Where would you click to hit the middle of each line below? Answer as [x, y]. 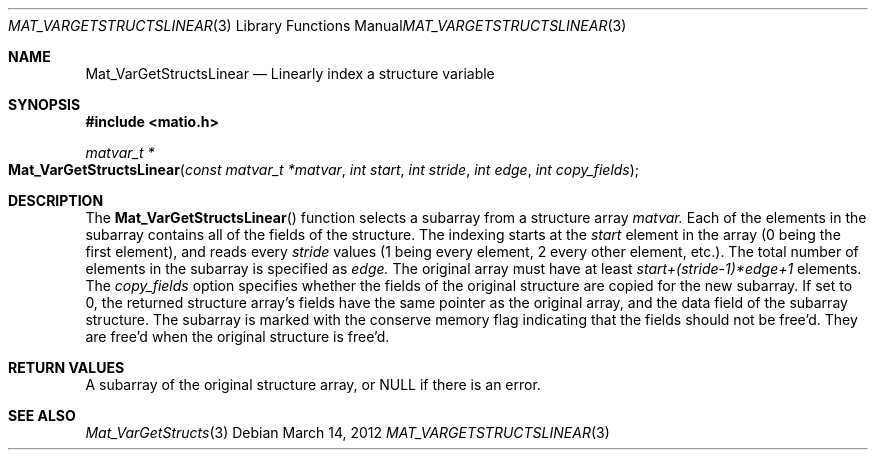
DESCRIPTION [56, 200]
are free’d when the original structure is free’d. [237, 336]
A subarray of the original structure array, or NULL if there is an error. [313, 384]
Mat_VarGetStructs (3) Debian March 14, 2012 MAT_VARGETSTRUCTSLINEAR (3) [347, 432]
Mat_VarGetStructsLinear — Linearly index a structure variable [290, 73]
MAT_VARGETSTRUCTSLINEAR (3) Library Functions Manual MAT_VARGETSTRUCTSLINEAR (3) [317, 25]
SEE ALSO [42, 415]
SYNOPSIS [44, 104]
